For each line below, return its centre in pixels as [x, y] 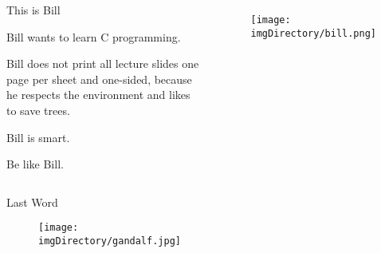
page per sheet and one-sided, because [99, 79]
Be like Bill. [35, 164]
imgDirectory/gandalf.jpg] [110, 241]
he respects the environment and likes [98, 95]
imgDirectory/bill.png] [313, 33]
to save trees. [38, 110]
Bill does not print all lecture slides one [103, 63]
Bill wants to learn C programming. [94, 36]
